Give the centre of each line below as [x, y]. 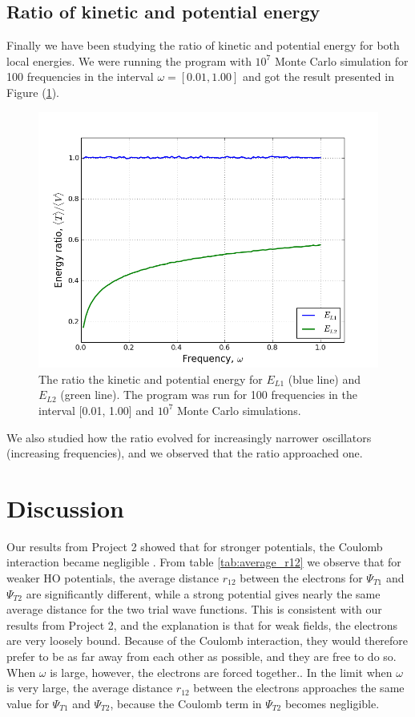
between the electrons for [301, 578]
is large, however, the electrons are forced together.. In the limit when [221, 672]
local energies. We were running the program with [129, 60]
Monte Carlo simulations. [239, 410]
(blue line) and [324, 379]
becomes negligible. [332, 703]
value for [28, 703]
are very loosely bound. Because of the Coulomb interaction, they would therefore [207, 640]
